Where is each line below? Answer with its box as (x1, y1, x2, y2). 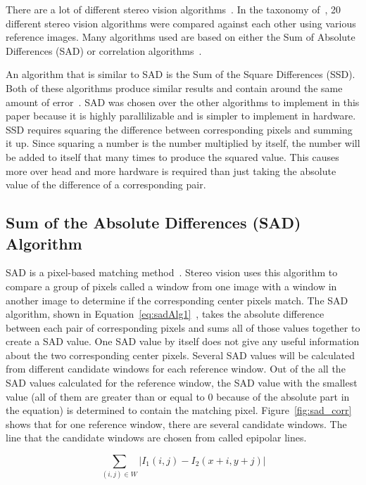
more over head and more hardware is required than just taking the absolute (6, 163, 336, 178)
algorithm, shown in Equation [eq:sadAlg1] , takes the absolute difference (6, 306, 324, 321)
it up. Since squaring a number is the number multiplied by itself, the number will (6, 136, 360, 150)
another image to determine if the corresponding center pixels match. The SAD (6, 292, 348, 307)
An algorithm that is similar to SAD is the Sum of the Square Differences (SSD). (6, 67, 355, 82)
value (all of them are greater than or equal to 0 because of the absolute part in (6, 389, 350, 403)
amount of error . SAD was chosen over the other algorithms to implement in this (6, 94, 360, 109)
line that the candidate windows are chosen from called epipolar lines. (6, 430, 307, 445)
